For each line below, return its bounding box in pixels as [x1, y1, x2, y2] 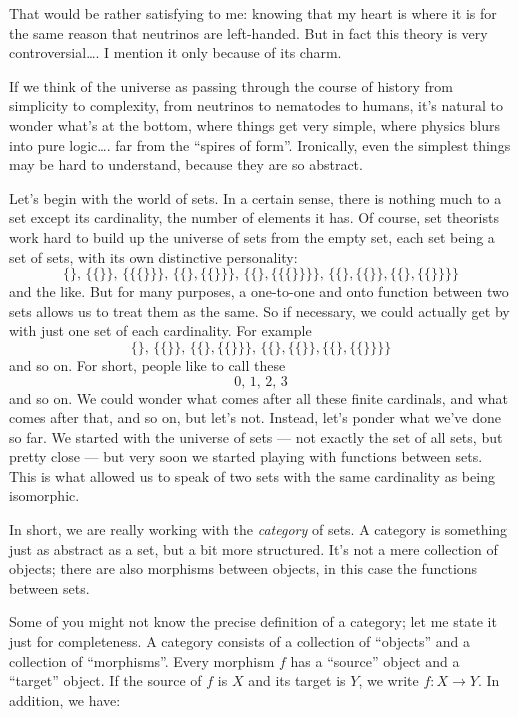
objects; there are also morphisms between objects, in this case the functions [9, 558, 478, 579]
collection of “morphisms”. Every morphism [9, 650, 275, 671]
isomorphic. [9, 485, 80, 506]
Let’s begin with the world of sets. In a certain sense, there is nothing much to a [9, 187, 502, 208]
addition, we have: [9, 689, 121, 710]
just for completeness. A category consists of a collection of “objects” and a [9, 631, 471, 652]
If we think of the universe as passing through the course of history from [9, 75, 453, 96]
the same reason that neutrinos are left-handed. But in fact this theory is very [9, 22, 488, 43]
